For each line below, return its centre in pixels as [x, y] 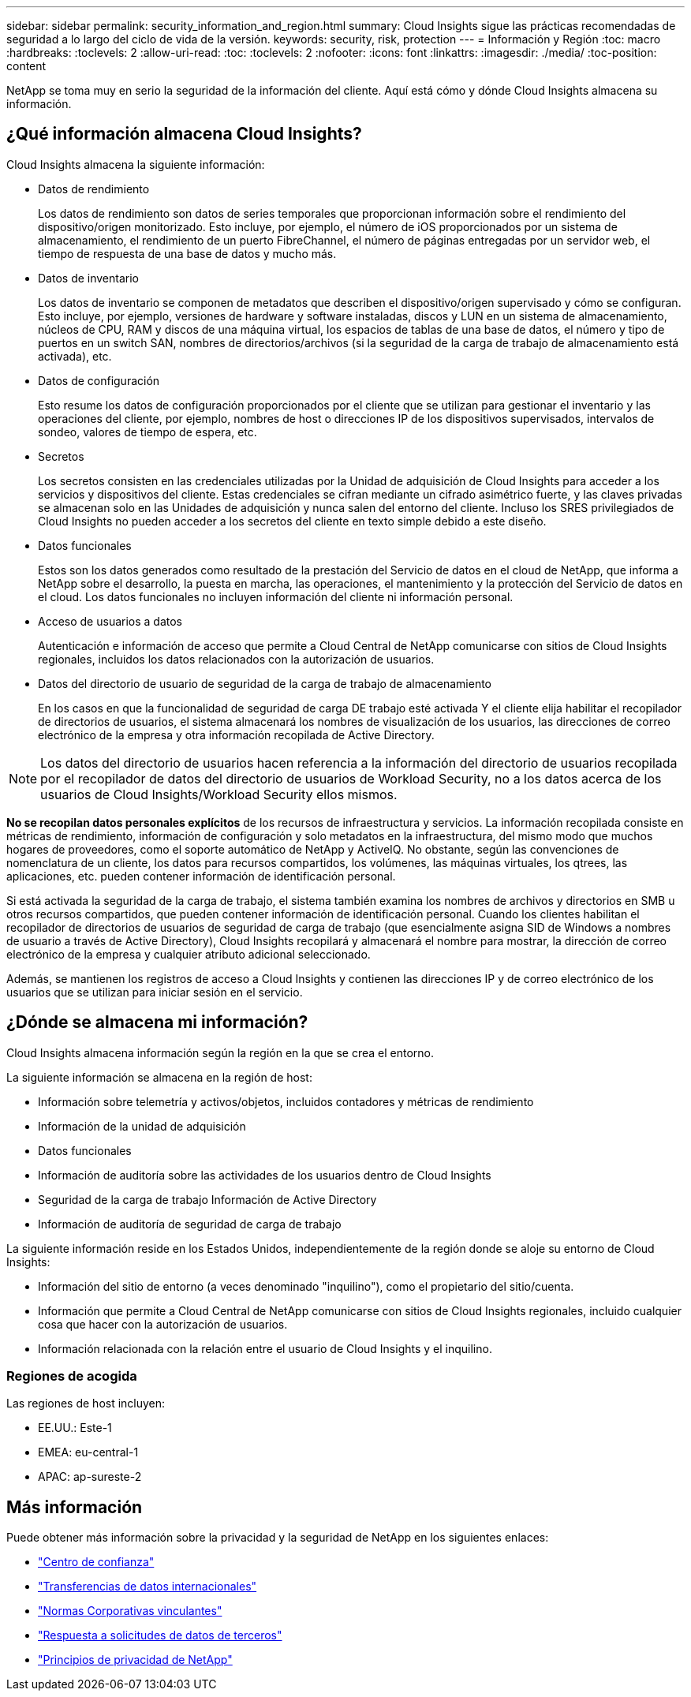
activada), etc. [75, 356]
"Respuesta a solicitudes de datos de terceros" [160, 1635]
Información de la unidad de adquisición [142, 1126]
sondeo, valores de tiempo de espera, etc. [148, 432]
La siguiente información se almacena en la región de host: [159, 1077]
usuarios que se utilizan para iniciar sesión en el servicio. [155, 992]
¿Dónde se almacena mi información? [157, 1022]
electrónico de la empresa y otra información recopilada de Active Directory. [236, 734]
